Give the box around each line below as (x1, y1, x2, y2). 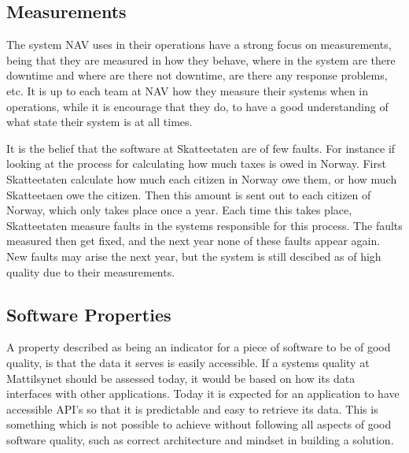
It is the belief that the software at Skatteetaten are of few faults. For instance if (6, 139, 396, 156)
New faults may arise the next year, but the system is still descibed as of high (6, 247, 381, 264)
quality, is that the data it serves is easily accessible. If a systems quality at (6, 354, 370, 370)
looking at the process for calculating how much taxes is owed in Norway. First (6, 155, 386, 172)
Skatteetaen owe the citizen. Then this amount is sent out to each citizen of (6, 186, 371, 202)
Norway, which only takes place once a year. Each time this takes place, (6, 202, 352, 218)
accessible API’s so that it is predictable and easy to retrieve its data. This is (6, 400, 378, 417)
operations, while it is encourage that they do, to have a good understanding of (6, 98, 389, 114)
